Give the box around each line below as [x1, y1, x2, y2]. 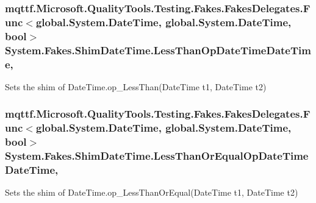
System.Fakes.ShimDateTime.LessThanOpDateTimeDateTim [5, 42, 311, 57]
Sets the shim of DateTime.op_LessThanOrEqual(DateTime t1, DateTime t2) [5, 186, 298, 199]
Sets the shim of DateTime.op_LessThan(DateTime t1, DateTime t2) [5, 80, 267, 93]
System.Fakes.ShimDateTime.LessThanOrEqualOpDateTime [5, 148, 309, 163]
